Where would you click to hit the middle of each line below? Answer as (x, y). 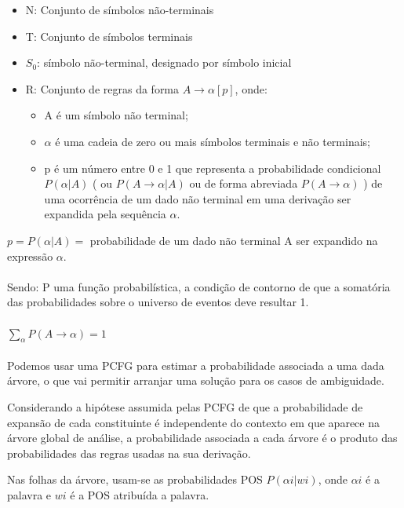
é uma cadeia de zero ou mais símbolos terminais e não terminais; (213, 141)
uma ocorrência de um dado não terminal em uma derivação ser (198, 198)
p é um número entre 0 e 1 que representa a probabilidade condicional (213, 168)
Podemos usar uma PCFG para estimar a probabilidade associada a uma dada (196, 365)
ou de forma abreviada (244, 183)
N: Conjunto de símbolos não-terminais (120, 9)
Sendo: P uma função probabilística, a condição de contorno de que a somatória (199, 286)
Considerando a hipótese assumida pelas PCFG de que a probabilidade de (185, 407)
